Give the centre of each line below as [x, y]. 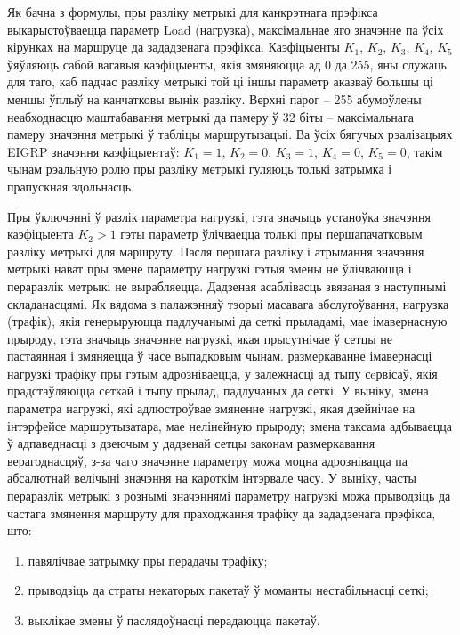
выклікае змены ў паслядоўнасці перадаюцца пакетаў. [174, 620]
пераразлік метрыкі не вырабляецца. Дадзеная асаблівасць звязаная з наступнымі [227, 285]
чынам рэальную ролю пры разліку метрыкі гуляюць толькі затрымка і [200, 169]
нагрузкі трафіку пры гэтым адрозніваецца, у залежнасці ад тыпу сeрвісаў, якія [222, 373]
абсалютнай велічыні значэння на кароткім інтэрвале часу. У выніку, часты [212, 478]
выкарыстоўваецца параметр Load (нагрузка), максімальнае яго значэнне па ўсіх [226, 29]
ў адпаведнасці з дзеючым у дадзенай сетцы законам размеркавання [191, 443]
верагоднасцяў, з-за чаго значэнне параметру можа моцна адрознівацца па [207, 460]
